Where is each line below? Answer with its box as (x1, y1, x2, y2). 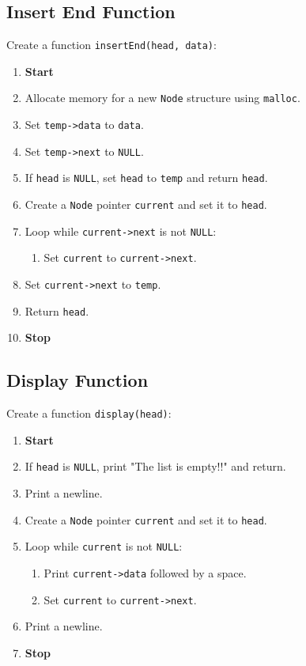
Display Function (6, 368, 149, 392)
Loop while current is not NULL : (25, 538, 183, 554)
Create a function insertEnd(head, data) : (6, 36, 217, 53)
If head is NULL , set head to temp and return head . (25, 169, 268, 186)
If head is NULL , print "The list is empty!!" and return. (25, 458, 286, 475)
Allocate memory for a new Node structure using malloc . (25, 89, 300, 106)
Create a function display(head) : (6, 405, 172, 422)
